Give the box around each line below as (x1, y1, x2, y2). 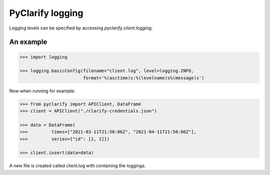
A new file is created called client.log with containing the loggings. (9, 163, 146, 169)
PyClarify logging (9, 7, 83, 18)
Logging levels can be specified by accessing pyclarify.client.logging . (9, 25, 153, 31)
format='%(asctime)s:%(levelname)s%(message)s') (82, 75, 204, 81)
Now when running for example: (9, 88, 75, 94)
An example (9, 38, 47, 46)
